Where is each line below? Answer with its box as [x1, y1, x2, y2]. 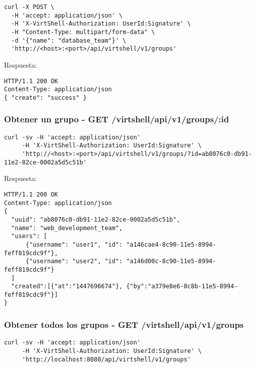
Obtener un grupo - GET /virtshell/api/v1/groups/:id [4, 113, 229, 125]
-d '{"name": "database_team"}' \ [11, 37, 126, 44]
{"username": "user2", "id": [25, 258, 123, 265]
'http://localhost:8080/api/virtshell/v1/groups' [22, 355, 191, 363]
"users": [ [11, 233, 47, 240]
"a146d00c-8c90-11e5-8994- [126, 258, 216, 265]
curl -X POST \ [4, 4, 55, 11]
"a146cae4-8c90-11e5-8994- [126, 241, 216, 248]
